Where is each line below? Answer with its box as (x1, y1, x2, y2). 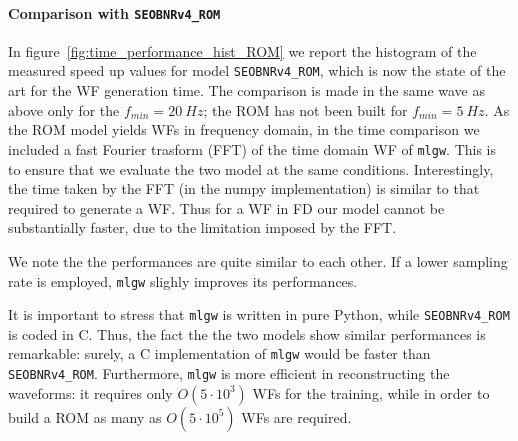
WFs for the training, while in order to (252, 382, 490, 403)
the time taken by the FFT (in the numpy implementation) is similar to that (8, 178, 480, 199)
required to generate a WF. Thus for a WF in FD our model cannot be (8, 197, 445, 218)
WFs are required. (241, 406, 352, 427)
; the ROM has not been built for (203, 99, 408, 120)
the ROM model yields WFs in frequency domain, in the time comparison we (8, 119, 480, 140)
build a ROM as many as (8, 406, 162, 427)
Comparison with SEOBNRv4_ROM (8, 2, 221, 23)
